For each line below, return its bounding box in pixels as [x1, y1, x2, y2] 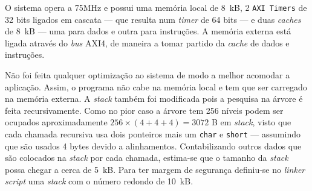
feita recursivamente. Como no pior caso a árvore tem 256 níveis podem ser [5, 104, 284, 116]
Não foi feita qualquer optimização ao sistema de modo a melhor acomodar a [5, 69, 290, 81]
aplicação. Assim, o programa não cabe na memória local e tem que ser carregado [5, 80, 307, 93]
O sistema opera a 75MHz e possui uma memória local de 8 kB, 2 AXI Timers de [5, 1, 307, 13]
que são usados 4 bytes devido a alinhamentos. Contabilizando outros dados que [5, 139, 302, 152]
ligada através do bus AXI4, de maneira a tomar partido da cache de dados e [5, 36, 290, 49]
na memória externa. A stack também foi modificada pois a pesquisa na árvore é [5, 92, 303, 105]
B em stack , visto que [211, 116, 291, 128]
